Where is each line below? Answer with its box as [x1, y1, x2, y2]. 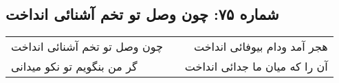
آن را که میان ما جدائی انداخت [184, 58, 328, 75]
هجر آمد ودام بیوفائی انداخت [193, 38, 328, 55]
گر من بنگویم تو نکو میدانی [11, 58, 138, 75]
